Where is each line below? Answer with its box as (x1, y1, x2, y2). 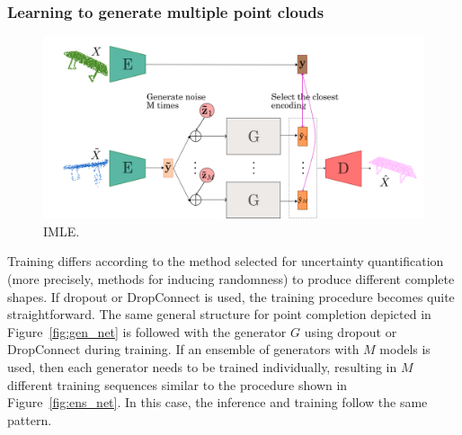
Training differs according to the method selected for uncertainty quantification (7, 252, 444, 271)
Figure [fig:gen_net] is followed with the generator (7, 322, 287, 341)
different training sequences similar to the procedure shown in (7, 375, 348, 394)
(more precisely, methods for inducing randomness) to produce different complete (7, 270, 455, 289)
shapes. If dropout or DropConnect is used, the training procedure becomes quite (7, 287, 455, 306)
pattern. (7, 410, 52, 429)
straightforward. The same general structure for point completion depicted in (7, 305, 431, 324)
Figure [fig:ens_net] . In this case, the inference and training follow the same (7, 393, 428, 412)
